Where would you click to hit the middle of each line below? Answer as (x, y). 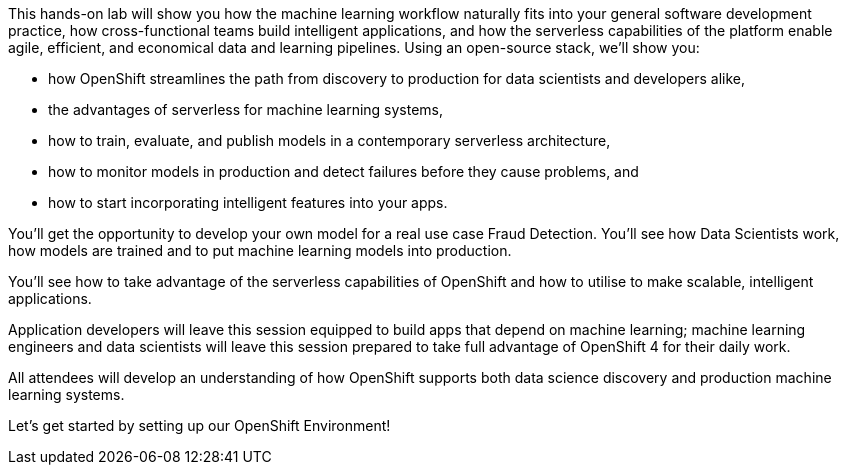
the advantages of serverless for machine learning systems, (246, 109)
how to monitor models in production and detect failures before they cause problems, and (343, 171)
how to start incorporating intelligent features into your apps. (248, 202)
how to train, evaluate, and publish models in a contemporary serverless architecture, (329, 140)
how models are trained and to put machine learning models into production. (260, 250)
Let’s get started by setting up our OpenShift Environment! (199, 425)
